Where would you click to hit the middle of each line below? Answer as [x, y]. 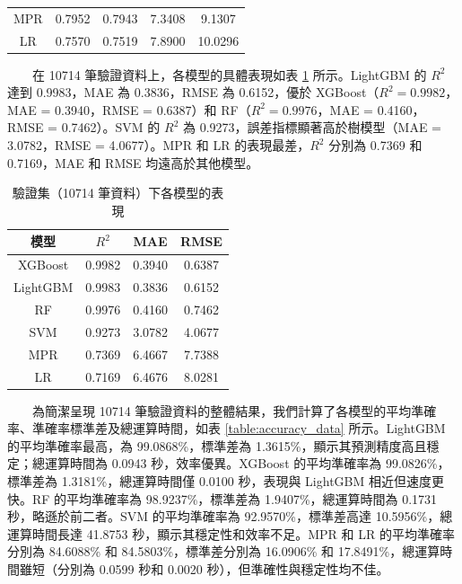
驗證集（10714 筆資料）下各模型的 [112, 193]
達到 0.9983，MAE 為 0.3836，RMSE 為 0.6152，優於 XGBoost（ [193, 92]
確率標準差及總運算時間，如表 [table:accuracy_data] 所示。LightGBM [245, 428]
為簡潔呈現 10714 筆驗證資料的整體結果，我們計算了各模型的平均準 [228, 410]
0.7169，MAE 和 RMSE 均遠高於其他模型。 [133, 162]
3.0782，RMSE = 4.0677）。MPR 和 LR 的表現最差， [159, 145]
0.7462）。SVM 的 [111, 127]
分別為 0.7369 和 [375, 145]
